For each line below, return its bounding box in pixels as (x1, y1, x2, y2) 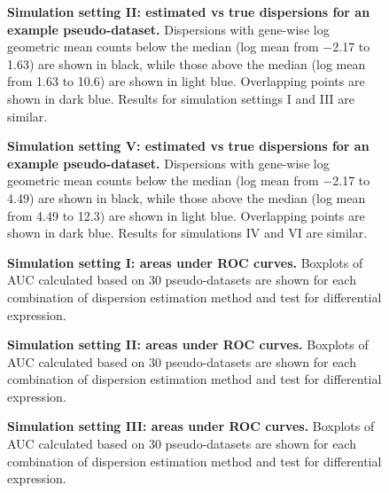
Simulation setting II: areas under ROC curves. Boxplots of (7, 335, 369, 354)
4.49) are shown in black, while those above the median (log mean (7, 188, 366, 207)
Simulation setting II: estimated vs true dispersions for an (7, 3, 370, 20)
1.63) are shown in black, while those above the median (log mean (7, 54, 366, 73)
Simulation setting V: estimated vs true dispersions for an (7, 137, 370, 155)
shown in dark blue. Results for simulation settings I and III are (7, 89, 354, 107)
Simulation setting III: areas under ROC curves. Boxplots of (7, 417, 375, 435)
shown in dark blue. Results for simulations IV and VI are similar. (7, 223, 368, 242)
